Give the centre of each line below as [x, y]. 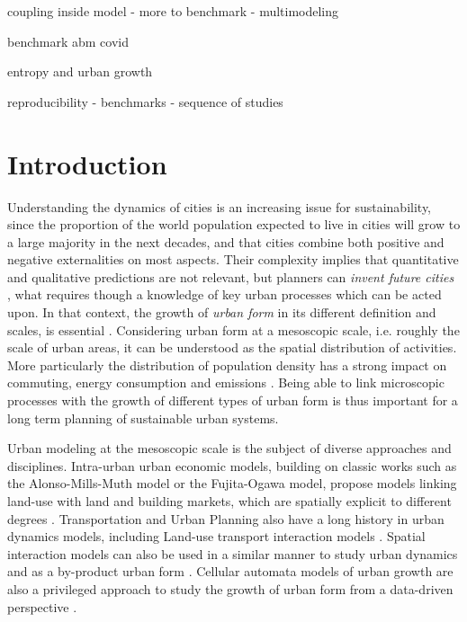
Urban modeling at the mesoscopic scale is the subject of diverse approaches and [229, 448]
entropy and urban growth [80, 71]
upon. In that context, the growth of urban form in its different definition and [222, 312]
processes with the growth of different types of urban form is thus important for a [233, 400]
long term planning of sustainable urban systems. [143, 418]
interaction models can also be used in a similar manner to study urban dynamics [233, 553]
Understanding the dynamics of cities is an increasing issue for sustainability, [220, 206]
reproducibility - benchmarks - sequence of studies [145, 101]
